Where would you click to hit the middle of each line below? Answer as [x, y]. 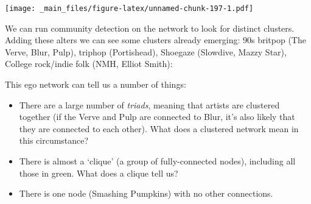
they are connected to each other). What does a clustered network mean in [159, 128]
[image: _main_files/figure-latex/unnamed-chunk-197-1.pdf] [129, 9]
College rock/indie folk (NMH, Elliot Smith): [89, 64]
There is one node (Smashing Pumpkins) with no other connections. [146, 193]
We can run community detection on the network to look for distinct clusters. [150, 28]
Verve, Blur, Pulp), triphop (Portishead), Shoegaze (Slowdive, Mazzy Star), [146, 51]
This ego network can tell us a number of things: [96, 84]
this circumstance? [54, 140]
